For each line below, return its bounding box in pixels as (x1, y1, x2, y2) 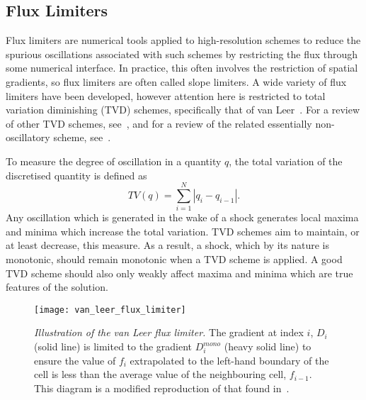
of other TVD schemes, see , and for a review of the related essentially (6, 116, 312, 130)
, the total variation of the (229, 153, 343, 168)
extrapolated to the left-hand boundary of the (130, 352, 329, 367)
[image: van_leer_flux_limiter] (34, 304, 186, 315)
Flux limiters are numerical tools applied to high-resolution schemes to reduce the (6, 33, 361, 48)
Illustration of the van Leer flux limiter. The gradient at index (34, 325, 304, 340)
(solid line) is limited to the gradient (34, 339, 193, 354)
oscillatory (6, 130, 50, 145)
